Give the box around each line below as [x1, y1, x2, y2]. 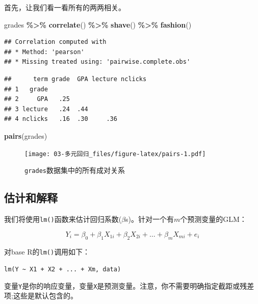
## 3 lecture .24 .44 [4, 105, 88, 113]
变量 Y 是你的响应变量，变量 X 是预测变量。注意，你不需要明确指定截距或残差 [4, 280, 254, 291]
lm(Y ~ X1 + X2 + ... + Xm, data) [4, 266, 121, 273]
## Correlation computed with [4, 38, 107, 46]
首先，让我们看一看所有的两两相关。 [4, 2, 125, 12]
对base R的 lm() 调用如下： [4, 246, 90, 257]
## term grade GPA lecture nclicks [4, 75, 147, 83]
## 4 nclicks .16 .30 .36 [4, 115, 117, 123]
